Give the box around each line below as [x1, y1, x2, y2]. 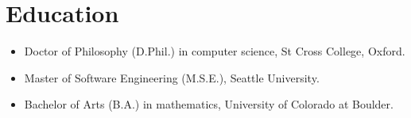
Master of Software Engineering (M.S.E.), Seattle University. [24, 69, 320, 86]
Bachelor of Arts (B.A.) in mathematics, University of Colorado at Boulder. [24, 96, 394, 112]
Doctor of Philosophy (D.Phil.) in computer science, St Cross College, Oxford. [24, 43, 405, 59]
